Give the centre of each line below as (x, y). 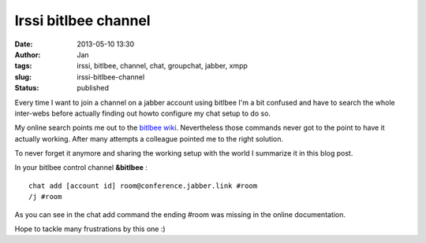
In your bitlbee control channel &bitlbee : (81, 168)
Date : (24, 44)
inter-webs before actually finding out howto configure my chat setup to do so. (143, 113)
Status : (27, 88)
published (93, 88)
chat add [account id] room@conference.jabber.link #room (143, 186)
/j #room (45, 197)
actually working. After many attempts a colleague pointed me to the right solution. (149, 138)
